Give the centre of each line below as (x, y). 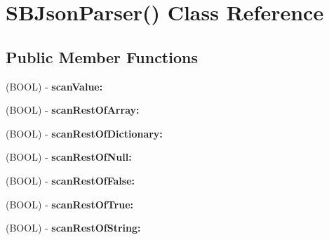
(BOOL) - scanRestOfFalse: (70, 180)
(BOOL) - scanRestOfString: (73, 228)
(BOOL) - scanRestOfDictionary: (84, 133)
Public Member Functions (102, 56)
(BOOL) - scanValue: (54, 86)
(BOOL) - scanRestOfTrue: (69, 204)
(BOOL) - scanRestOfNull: (69, 157)
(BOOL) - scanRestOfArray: (73, 110)
